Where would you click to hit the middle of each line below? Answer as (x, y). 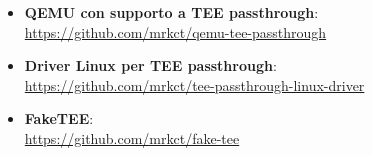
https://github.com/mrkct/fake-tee (132, 137)
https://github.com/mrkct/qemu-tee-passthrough (175, 31)
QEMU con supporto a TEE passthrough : (171, 12)
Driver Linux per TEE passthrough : (150, 65)
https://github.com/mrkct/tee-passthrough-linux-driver (194, 84)
